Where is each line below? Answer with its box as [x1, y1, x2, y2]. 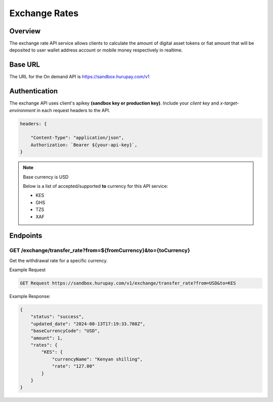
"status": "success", [30, 314, 84, 320]
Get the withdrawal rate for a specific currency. [9, 258, 108, 264]
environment [9, 107, 36, 113]
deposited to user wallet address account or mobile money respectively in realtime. [9, 47, 183, 53]
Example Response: [9, 293, 51, 299]
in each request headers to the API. [36, 107, 111, 113]
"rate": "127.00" [52, 364, 95, 369]
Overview [9, 27, 41, 35]
